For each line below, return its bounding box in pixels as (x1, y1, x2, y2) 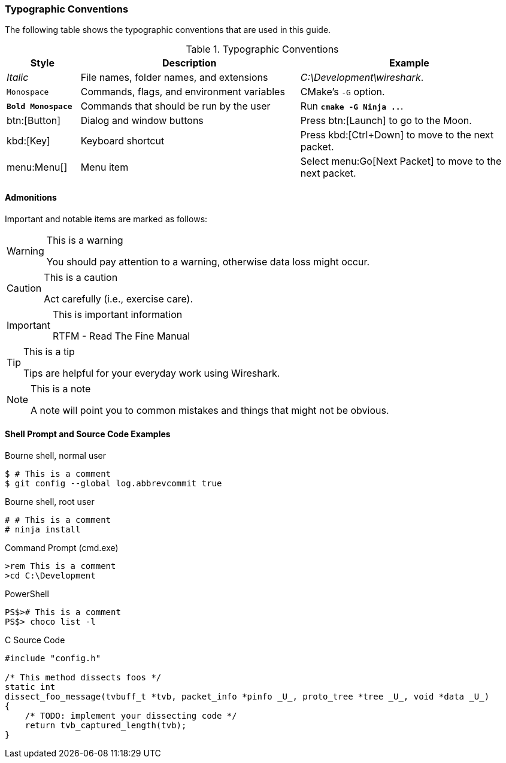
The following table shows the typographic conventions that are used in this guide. (5, 25, 331, 35)
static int (5, 682, 56, 692)
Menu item (80, 161, 129, 174)
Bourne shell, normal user (5, 450, 106, 461)
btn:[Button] (7, 114, 61, 127)
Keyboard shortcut (80, 135, 165, 147)
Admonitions (5, 192, 57, 202)
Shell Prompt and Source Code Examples (5, 429, 171, 440)
